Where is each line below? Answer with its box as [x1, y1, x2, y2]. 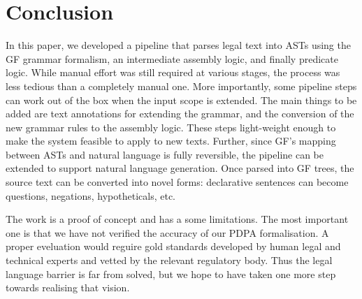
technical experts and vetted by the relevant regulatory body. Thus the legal [6, 253, 333, 268]
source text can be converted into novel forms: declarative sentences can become [6, 175, 349, 189]
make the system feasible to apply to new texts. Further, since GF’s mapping [6, 133, 336, 148]
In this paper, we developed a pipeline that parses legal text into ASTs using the [6, 38, 351, 52]
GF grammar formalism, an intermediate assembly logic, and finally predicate [6, 51, 338, 66]
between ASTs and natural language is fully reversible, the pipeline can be [6, 147, 324, 161]
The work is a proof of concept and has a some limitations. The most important [6, 212, 349, 226]
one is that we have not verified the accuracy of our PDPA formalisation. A [6, 225, 329, 240]
